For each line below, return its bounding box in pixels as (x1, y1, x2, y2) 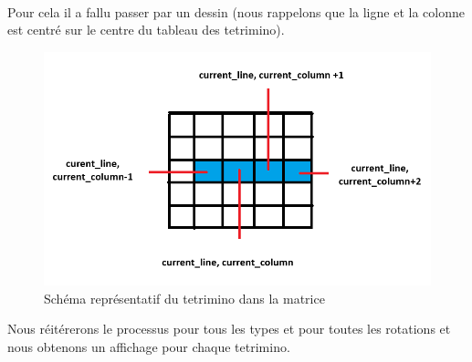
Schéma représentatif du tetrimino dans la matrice (44, 288, 325, 307)
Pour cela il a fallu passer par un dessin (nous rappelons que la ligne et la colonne (7, 2, 465, 21)
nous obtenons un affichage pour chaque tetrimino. (7, 336, 290, 356)
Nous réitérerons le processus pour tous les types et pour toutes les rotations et (7, 319, 451, 338)
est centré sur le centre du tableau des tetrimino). (7, 20, 285, 39)
